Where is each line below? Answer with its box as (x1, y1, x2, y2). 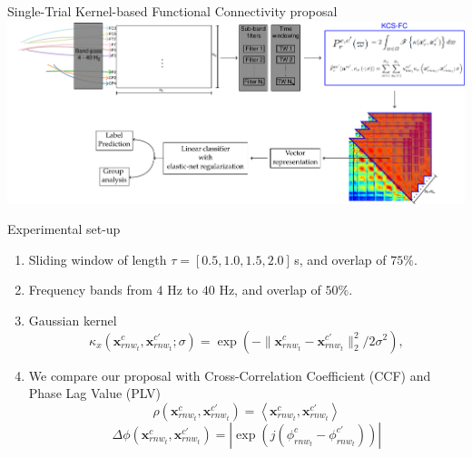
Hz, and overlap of (219, 280, 321, 299)
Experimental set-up (7, 219, 121, 238)
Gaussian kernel (28, 310, 117, 329)
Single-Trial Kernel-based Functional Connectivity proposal (7, 2, 338, 20)
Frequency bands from (28, 280, 152, 299)
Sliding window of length (28, 249, 167, 268)
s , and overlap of (294, 249, 387, 268)
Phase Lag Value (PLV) (28, 384, 161, 403)
